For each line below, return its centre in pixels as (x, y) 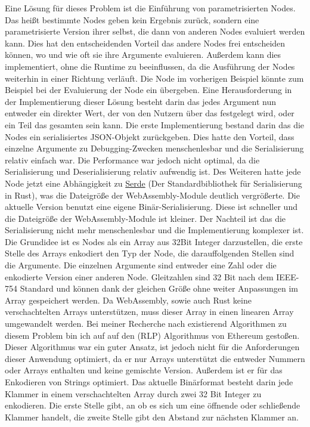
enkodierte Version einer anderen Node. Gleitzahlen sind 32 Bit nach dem (139, 276)
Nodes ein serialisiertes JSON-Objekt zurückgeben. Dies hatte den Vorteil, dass (150, 136)
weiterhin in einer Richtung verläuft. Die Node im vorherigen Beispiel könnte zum (154, 78)
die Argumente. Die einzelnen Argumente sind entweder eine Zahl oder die (141, 265)
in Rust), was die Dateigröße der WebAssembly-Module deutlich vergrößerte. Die (152, 195)
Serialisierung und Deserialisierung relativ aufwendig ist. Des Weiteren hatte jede (153, 171)
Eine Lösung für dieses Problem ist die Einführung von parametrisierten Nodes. (150, 8)
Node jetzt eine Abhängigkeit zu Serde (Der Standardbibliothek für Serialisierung (154, 183)
